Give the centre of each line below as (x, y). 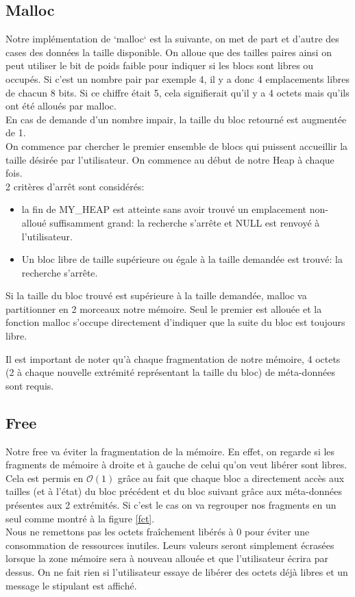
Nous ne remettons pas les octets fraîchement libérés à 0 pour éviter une (158, 532)
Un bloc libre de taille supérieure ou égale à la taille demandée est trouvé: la (182, 259)
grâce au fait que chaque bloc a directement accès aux (231, 478)
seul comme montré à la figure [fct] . (80, 518)
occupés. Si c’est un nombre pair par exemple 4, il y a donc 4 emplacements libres (178, 78)
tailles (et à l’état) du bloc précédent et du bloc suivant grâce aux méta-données (174, 491)
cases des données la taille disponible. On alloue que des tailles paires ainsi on (169, 52)
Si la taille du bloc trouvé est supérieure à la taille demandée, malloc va (156, 295)
